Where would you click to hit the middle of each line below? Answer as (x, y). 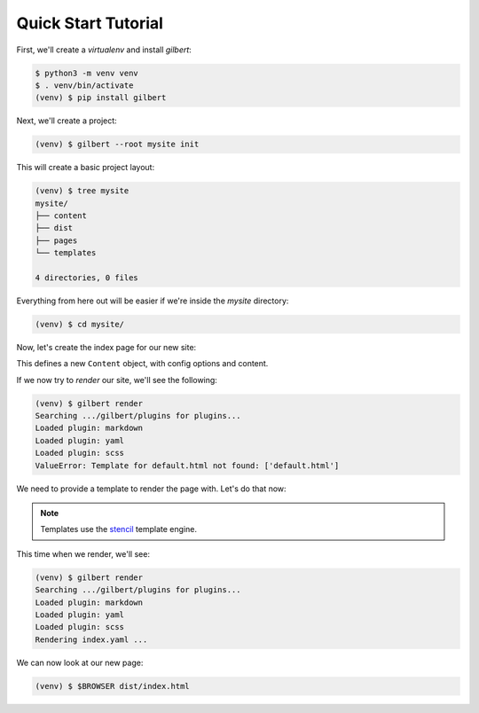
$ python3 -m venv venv (87, 73)
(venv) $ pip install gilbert (101, 98)
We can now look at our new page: (80, 662)
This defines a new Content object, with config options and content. (142, 364)
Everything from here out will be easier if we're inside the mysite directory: (153, 301)
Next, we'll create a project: (67, 121)
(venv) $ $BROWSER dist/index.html (112, 686)
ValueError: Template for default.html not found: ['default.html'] (187, 465)
